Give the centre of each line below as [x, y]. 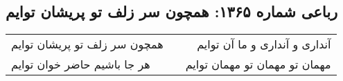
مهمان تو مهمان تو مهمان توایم [258, 64]
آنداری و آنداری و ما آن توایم [264, 44]
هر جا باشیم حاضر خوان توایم [81, 64]
